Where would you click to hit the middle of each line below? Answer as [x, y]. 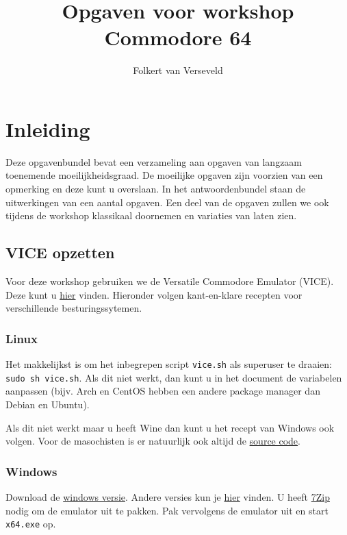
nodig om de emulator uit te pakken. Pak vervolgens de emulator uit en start [167, 510]
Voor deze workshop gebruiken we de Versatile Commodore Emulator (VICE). [170, 281]
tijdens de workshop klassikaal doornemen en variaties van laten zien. [151, 215]
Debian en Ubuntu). [48, 404]
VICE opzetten [60, 252]
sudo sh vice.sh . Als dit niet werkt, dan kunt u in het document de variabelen [174, 377]
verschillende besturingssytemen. [74, 308]
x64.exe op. [31, 524]
